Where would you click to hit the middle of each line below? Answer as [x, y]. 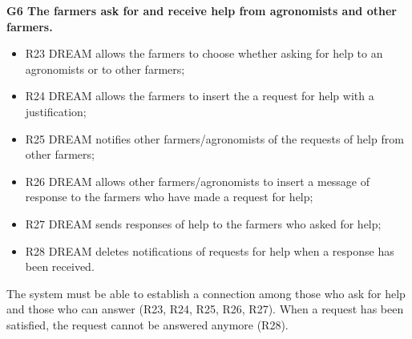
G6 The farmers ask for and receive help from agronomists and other [202, 10]
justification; [56, 111]
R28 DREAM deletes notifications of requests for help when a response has [210, 250]
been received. [60, 266]
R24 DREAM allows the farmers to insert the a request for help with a [200, 96]
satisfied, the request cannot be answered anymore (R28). [147, 324]
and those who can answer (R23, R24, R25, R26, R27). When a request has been [205, 309]
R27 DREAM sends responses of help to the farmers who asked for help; [203, 223]
